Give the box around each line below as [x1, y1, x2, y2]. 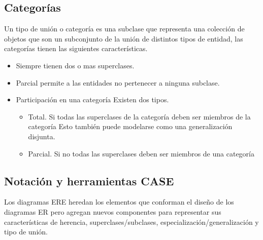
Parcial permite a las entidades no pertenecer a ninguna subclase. [16, 77, 220, 88]
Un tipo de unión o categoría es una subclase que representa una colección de [4, 23, 245, 34]
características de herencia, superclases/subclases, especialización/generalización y [4, 216, 259, 227]
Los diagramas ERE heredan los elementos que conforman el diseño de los [4, 196, 234, 207]
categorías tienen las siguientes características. [4, 43, 148, 54]
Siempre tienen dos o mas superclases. [16, 60, 135, 70]
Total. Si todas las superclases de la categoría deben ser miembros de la [28, 111, 251, 122]
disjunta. [28, 131, 55, 141]
